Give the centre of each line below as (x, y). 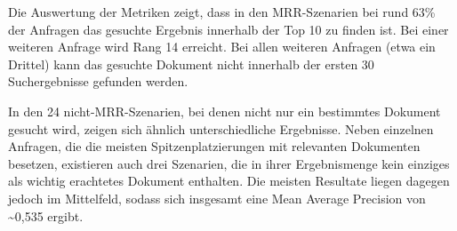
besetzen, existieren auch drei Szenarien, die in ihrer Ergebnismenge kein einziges (229, 163)
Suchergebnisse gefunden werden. (98, 81)
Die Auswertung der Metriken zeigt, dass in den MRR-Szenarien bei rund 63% (222, 12)
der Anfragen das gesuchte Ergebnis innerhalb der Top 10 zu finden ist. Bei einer (228, 29)
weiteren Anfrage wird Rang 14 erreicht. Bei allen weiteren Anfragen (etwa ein (222, 47)
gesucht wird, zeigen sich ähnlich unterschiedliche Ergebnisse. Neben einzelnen (221, 128)
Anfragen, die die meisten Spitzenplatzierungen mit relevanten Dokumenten (214, 146)
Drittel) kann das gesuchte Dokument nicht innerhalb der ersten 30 (191, 64)
